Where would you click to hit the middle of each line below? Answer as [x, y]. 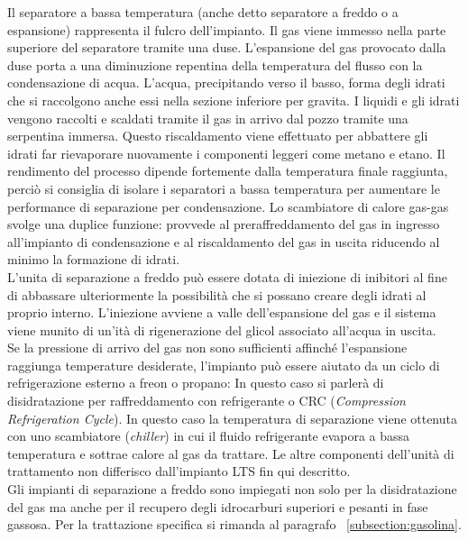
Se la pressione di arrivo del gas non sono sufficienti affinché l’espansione [207, 348]
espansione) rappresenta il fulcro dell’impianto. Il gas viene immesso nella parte [227, 29]
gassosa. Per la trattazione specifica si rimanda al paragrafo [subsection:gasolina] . [234, 524]
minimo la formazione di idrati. [94, 259]
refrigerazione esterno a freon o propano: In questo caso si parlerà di [196, 383]
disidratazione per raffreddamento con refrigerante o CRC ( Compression [206, 401]
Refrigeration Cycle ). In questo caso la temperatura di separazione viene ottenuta [232, 418]
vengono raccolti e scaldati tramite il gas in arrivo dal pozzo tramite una [208, 118]
